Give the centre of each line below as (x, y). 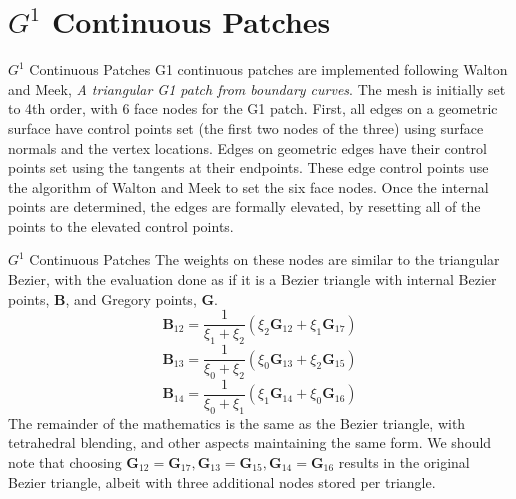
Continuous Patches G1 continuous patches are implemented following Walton (268, 69)
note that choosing (65, 462)
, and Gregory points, (131, 298)
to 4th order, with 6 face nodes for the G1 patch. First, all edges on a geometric (253, 108)
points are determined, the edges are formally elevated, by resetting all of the (244, 206)
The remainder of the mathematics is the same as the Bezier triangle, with (237, 422)
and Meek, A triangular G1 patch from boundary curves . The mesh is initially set (257, 88)
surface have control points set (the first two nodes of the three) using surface (246, 127)
